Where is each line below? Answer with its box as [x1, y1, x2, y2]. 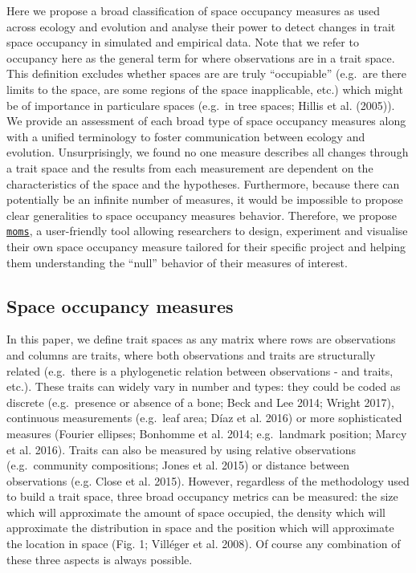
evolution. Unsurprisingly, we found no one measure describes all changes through [6, 144, 409, 161]
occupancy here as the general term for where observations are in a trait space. [6, 49, 395, 66]
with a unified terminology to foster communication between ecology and [6, 128, 365, 144]
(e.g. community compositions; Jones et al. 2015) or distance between [6, 457, 350, 473]
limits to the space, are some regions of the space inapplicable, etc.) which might [6, 80, 403, 97]
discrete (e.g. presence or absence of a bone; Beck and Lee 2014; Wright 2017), [6, 393, 394, 410]
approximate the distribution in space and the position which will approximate [6, 519, 394, 536]
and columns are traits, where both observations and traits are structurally [6, 346, 376, 363]
